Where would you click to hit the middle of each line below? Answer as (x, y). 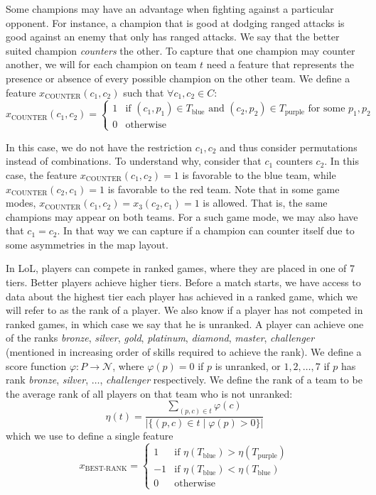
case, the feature (42, 174)
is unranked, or (248, 365)
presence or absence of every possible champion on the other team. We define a (178, 78)
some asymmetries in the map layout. (87, 244)
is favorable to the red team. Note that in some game (224, 189)
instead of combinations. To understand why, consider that (134, 161)
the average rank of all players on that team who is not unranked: (149, 393)
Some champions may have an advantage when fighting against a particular (170, 9)
